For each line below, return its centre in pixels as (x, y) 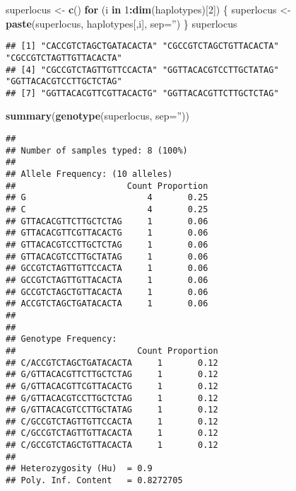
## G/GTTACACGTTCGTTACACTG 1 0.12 (112, 386)
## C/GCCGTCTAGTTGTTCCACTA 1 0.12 (112, 421)
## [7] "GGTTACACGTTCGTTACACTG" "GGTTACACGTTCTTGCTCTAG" (142, 93)
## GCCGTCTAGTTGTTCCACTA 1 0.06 (107, 268)
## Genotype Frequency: (61, 339)
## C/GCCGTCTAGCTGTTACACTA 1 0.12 (112, 445)
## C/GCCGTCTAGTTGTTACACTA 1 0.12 (112, 433)
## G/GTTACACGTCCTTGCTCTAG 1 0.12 (112, 398)
